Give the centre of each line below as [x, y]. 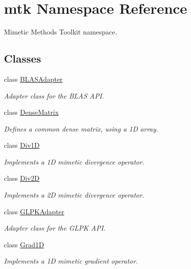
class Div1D [22, 145]
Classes [23, 58]
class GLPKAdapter [34, 211]
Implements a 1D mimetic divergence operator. [74, 161]
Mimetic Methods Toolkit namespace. [61, 32]
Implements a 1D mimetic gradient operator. [71, 261]
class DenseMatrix [31, 112]
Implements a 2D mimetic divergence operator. [74, 195]
